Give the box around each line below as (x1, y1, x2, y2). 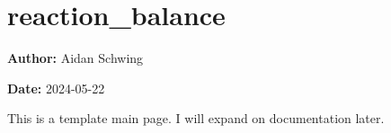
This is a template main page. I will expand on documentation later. (7, 109, 385, 128)
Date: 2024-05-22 (7, 78, 105, 97)
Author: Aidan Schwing (7, 49, 144, 67)
